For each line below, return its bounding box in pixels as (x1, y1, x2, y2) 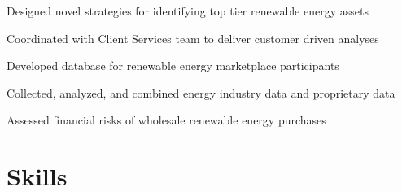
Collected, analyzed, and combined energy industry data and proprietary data (7, 84, 395, 101)
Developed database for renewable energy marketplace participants (7, 57, 339, 74)
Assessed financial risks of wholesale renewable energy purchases (7, 111, 326, 129)
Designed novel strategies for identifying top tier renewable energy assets (7, 2, 369, 19)
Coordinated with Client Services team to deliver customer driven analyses (7, 29, 379, 46)
